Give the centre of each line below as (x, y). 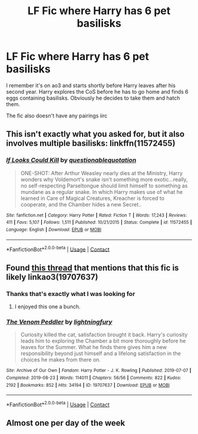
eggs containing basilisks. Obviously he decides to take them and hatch (93, 98)
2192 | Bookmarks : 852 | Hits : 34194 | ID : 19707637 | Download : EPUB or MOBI (88, 385)
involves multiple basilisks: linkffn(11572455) (91, 144)
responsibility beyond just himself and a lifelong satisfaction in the (100, 354)
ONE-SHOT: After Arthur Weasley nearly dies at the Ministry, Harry (101, 173)
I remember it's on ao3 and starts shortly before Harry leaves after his (91, 85)
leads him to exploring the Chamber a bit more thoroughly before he (103, 341)
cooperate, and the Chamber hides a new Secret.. (81, 204)
